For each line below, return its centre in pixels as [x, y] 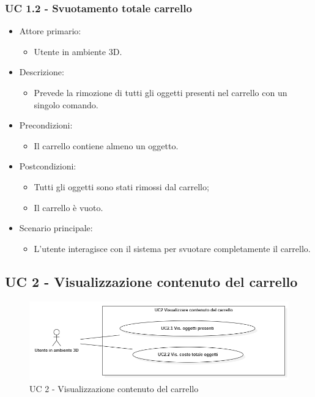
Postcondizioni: [48, 166]
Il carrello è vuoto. [69, 207]
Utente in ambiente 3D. [78, 51]
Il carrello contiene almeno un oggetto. [106, 145]
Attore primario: [50, 31]
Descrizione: [42, 72]
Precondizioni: [46, 125]
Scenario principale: [56, 228]
